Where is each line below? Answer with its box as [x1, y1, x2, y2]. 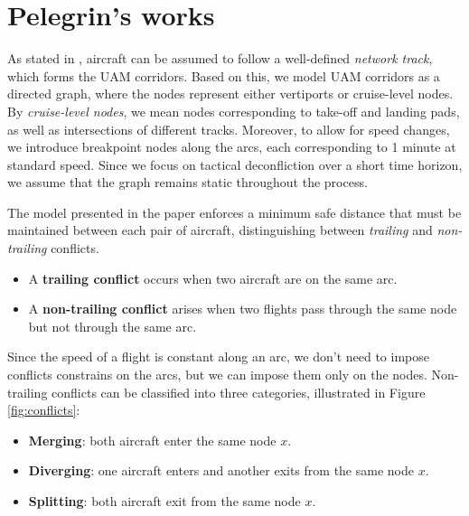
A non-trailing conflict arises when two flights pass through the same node [28, 299, 457, 318]
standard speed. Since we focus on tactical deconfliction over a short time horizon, [7, 155, 463, 174]
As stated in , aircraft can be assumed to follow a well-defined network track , [7, 49, 433, 68]
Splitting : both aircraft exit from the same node [28, 492, 301, 510]
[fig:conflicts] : [7, 400, 80, 419]
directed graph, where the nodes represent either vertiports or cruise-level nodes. [7, 84, 454, 103]
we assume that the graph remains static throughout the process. [7, 173, 368, 192]
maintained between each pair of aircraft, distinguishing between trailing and [7, 220, 433, 239]
